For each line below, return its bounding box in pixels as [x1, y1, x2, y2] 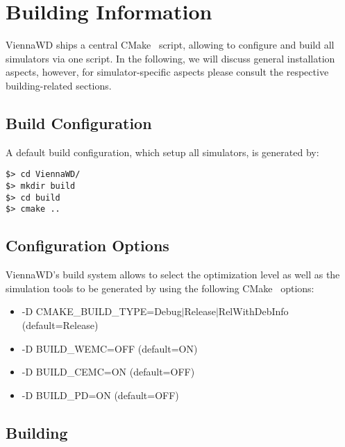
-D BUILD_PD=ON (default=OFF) [22, 387, 179, 402]
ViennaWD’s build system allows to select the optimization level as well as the [6, 267, 340, 282]
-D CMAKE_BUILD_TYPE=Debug [22, 304, 182, 319]
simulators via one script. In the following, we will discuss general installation [6, 51, 335, 65]
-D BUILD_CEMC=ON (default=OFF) [22, 364, 195, 379]
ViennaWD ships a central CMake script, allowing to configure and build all [6, 37, 335, 52]
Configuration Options [6, 235, 169, 256]
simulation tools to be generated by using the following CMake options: [6, 280, 314, 295]
